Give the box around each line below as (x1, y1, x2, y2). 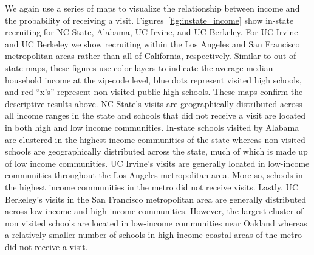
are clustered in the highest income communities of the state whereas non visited (5, 133, 305, 145)
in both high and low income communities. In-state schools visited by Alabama (5, 121, 299, 133)
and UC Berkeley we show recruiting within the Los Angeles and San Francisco (5, 37, 300, 50)
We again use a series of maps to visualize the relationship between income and (5, 2, 300, 14)
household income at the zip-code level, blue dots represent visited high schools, (5, 73, 302, 86)
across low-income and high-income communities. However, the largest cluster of (5, 204, 304, 217)
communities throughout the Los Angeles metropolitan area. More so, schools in (5, 169, 303, 181)
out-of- (274, 49, 299, 62)
